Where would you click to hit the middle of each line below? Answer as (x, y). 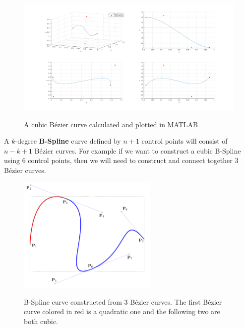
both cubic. (41, 321)
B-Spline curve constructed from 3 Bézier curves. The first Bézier (123, 301)
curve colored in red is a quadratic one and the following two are (122, 311)
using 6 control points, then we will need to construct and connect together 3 (121, 160)
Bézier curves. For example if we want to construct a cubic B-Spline (138, 150)
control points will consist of (184, 141)
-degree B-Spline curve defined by (68, 141)
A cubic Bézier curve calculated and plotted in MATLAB (111, 124)
